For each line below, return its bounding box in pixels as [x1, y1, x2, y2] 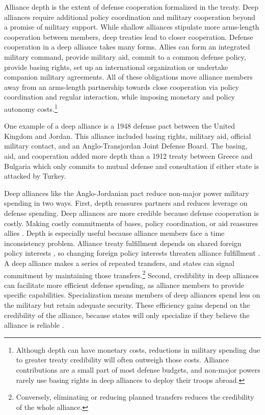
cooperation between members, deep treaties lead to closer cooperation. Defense [4, 31, 253, 42]
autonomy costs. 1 [4, 102, 58, 114]
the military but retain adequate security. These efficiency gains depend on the [4, 299, 250, 310]
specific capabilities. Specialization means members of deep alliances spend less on [4, 289, 260, 300]
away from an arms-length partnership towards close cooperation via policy [4, 81, 239, 92]
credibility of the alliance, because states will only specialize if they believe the [4, 309, 250, 320]
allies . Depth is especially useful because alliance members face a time [4, 228, 225, 238]
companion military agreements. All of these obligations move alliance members [4, 71, 253, 82]
